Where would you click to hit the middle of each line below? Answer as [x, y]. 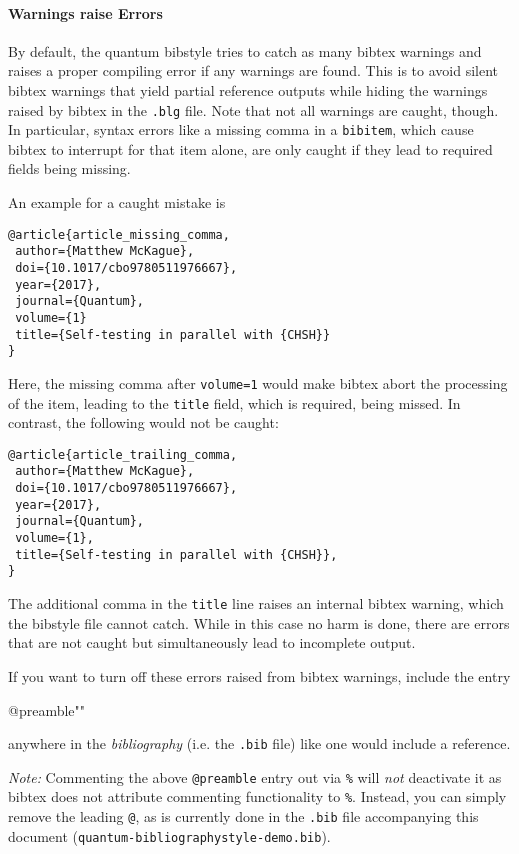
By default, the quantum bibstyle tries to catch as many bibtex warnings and [245, 50]
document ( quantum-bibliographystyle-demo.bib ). [169, 835]
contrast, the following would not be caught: [143, 422]
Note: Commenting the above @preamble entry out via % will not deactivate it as [255, 776]
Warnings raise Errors [85, 12]
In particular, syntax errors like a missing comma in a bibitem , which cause [241, 129]
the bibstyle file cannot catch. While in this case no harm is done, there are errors [259, 622]
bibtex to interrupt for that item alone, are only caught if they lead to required [250, 148]
